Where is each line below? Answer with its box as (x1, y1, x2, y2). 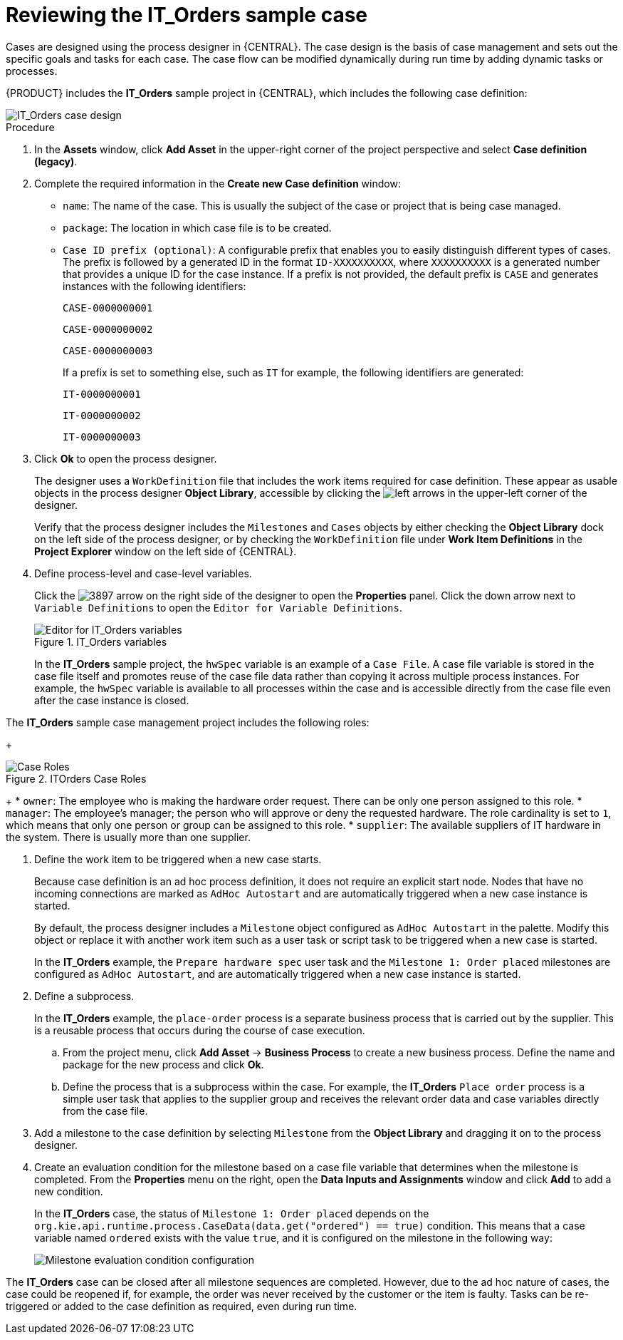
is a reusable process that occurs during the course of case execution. (34, 1024, 365, 1036)
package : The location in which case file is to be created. (63, 221, 332, 234)
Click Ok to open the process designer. (34, 452, 217, 465)
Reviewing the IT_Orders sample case (6, 3, 368, 27)
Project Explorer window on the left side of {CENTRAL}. (34, 545, 297, 557)
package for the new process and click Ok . (63, 1058, 264, 1071)
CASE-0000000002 (63, 323, 153, 335)
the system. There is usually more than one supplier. (6, 830, 251, 843)
